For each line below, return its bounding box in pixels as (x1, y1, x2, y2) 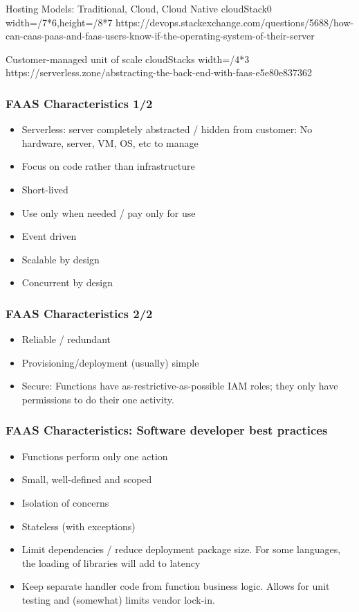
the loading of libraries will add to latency (21, 555, 201, 570)
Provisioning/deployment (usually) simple (21, 355, 199, 369)
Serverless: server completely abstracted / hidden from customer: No (21, 122, 313, 137)
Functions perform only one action (21, 448, 168, 463)
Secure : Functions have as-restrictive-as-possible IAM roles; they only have (21, 378, 338, 393)
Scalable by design (21, 252, 100, 266)
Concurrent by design (21, 275, 113, 290)
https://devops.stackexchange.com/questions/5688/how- (116, 15, 354, 29)
